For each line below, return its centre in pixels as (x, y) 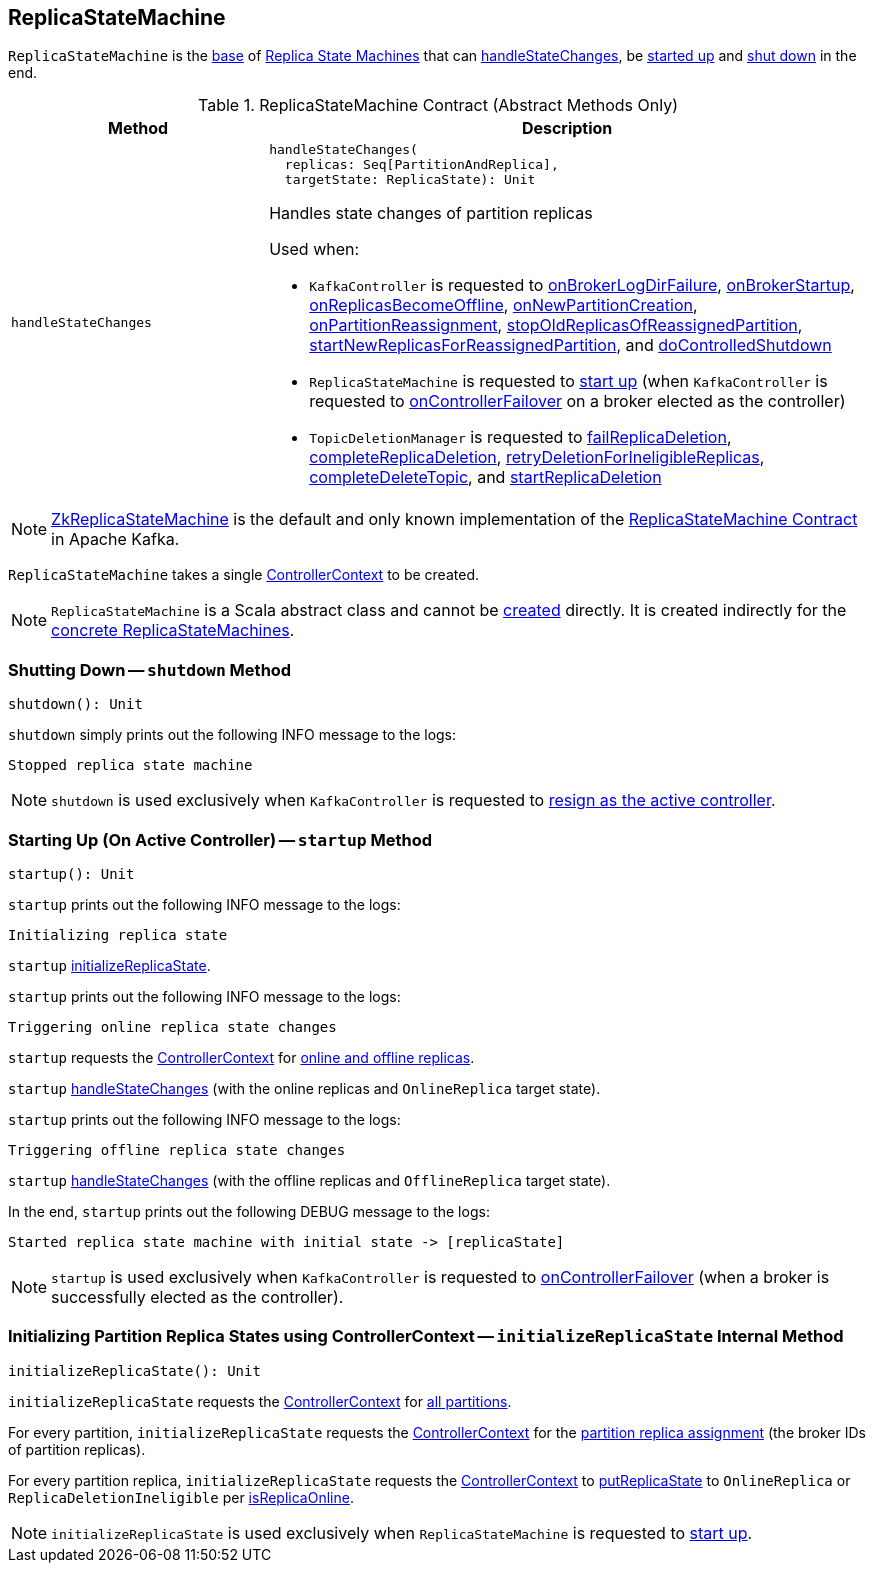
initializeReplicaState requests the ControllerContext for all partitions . (260, 1401)
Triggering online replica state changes (172, 1026)
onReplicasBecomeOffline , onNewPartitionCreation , (503, 305)
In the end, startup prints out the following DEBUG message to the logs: (249, 1211)
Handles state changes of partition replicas (431, 213)
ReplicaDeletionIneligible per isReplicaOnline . (181, 1497)
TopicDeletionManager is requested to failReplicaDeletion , (520, 437)
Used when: (314, 249)
